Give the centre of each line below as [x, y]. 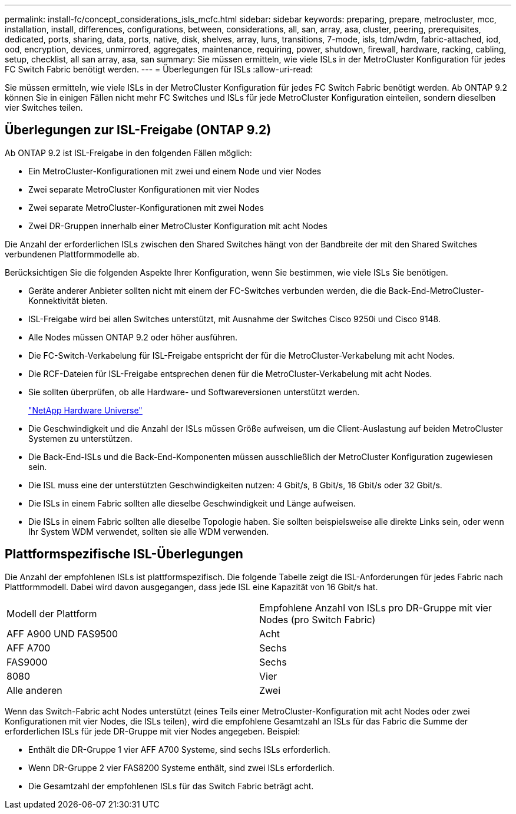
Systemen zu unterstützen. [80, 438]
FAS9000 [27, 662]
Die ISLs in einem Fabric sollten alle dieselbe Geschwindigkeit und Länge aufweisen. [192, 503]
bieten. [94, 300]
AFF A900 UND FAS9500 [62, 633]
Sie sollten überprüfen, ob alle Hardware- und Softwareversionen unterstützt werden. [194, 392]
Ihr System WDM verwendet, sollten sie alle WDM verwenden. [149, 531]
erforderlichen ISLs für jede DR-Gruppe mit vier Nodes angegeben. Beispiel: [153, 731]
